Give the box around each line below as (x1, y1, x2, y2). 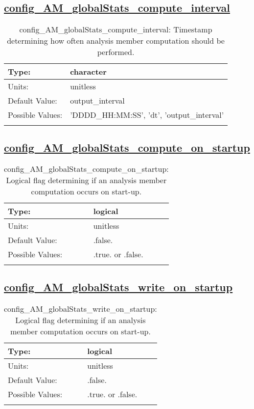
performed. (97, 46, 135, 58)
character (70, 66, 107, 78)
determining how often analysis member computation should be (7, 35, 225, 47)
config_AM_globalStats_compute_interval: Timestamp (19, 24, 212, 35)
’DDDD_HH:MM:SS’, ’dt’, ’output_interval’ (70, 109, 224, 121)
